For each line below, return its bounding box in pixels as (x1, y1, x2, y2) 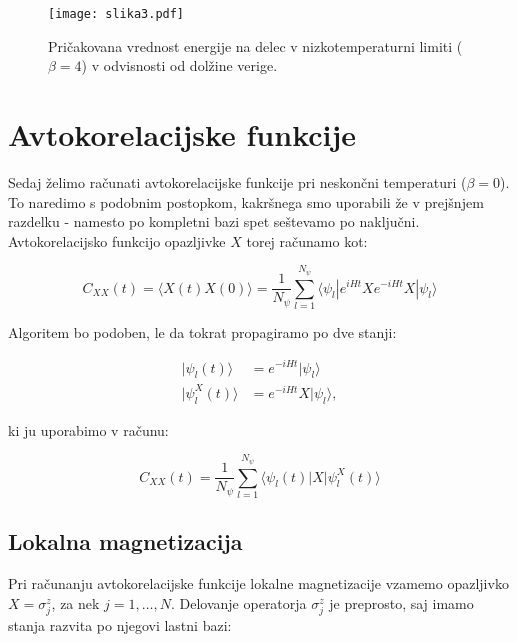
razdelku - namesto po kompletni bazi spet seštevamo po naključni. (8, 211, 420, 232)
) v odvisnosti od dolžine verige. (81, 55, 278, 76)
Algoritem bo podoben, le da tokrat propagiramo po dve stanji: (8, 321, 397, 342)
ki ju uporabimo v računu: (8, 419, 169, 440)
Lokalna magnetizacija (8, 526, 243, 557)
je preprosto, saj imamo (329, 592, 474, 613)
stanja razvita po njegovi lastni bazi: (8, 614, 232, 635)
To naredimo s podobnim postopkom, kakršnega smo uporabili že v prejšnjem (8, 191, 484, 212)
